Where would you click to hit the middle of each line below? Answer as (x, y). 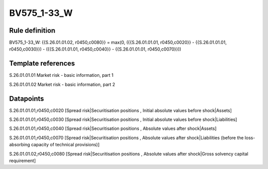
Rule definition (32, 30)
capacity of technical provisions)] (65, 145)
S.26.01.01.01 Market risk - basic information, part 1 (61, 75)
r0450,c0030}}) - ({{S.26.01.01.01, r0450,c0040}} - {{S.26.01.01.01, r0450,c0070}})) (95, 49)
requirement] (23, 161)
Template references (42, 64)
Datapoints (27, 98)
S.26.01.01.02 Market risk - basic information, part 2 (62, 84)
